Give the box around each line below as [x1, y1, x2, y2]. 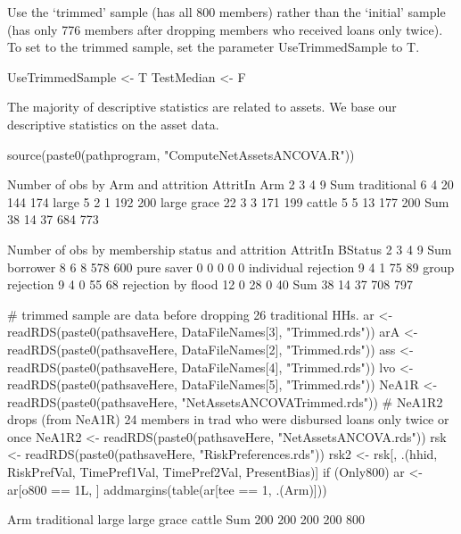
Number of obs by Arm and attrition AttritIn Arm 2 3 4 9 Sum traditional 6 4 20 [7, 175, 454, 194]
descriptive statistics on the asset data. [7, 114, 219, 133]
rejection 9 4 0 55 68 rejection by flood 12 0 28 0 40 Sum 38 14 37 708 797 [7, 275, 414, 294]
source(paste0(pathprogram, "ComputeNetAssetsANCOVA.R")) [7, 145, 355, 163]
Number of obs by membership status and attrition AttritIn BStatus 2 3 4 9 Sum [7, 239, 452, 258]
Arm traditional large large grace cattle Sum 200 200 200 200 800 [7, 510, 366, 529]
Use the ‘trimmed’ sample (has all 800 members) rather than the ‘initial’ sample [7, 3, 446, 21]
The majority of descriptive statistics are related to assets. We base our [7, 97, 397, 116]
